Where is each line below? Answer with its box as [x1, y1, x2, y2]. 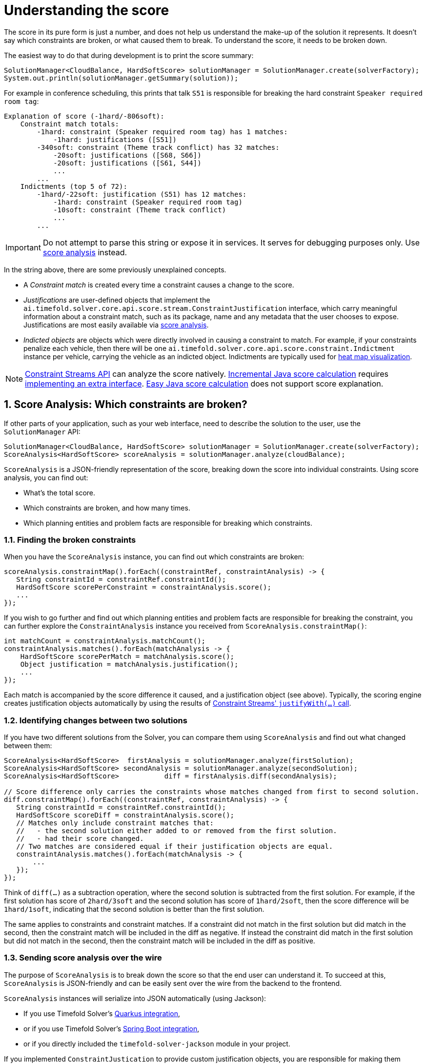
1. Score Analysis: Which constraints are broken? [4, 398, 247, 411]
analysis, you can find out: [4, 473, 88, 482]
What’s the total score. [23, 488, 96, 497]
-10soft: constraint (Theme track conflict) [53, 205, 226, 214]
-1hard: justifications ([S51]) [53, 135, 177, 143]
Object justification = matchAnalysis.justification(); [20, 660, 239, 669]
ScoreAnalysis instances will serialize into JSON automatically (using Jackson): [4, 994, 266, 1003]
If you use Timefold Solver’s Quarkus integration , [23, 1009, 181, 1018]
